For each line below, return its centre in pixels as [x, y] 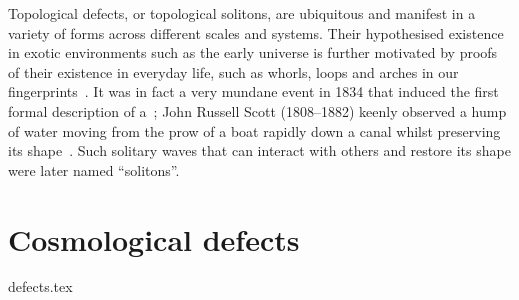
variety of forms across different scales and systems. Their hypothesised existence [256, 32]
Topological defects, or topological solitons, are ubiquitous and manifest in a [242, 13]
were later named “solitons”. [94, 169]
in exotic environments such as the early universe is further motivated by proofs [253, 52]
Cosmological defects [154, 238]
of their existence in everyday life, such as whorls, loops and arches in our [233, 71]
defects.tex [40, 286]
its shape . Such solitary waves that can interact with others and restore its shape [259, 150]
